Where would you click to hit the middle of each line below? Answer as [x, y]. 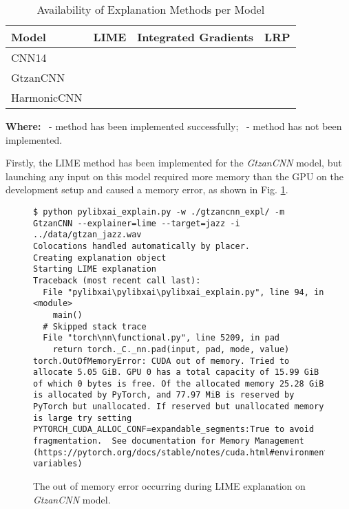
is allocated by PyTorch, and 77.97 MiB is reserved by [164, 395]
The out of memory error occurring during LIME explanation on [169, 486]
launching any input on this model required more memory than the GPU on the [174, 176]
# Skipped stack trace [95, 326]
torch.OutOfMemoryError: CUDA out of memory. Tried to [161, 361]
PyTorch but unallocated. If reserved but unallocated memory [179, 407]
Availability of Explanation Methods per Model [151, 9]
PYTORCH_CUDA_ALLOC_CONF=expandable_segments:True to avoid [174, 430]
